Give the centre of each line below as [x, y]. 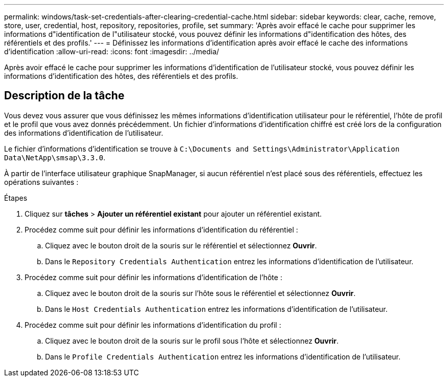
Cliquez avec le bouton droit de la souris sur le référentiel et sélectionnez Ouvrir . [181, 245]
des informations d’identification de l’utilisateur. [84, 133]
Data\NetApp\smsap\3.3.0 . [55, 157]
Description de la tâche [64, 96]
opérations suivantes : [41, 182]
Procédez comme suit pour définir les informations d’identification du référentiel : [161, 229]
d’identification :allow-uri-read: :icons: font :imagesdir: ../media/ [112, 51]
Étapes [16, 198]
